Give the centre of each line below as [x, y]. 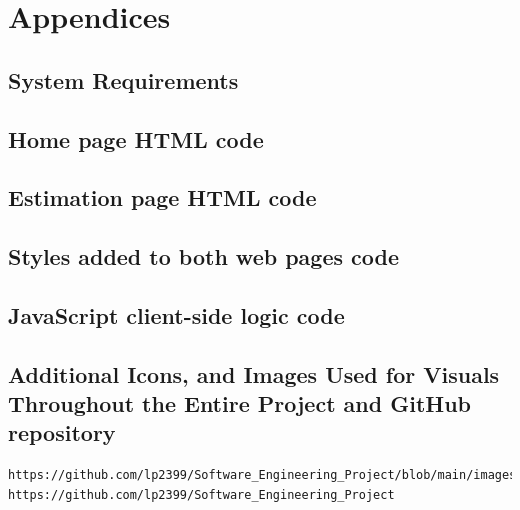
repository [62, 432]
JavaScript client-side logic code [176, 314]
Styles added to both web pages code [203, 256]
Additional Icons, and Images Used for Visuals [254, 373]
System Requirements [123, 79]
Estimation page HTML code [162, 197]
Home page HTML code [136, 138]
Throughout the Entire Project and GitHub [240, 403]
